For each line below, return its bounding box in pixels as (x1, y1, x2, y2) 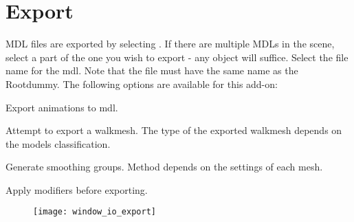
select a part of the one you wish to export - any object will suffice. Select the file (5, 49, 349, 64)
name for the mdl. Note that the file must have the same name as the (5, 63, 298, 78)
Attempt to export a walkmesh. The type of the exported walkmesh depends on (5, 123, 342, 137)
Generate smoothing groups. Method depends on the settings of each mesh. (5, 159, 323, 174)
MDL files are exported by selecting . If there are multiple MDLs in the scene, (5, 36, 335, 51)
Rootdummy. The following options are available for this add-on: (5, 76, 278, 91)
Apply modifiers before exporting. (5, 182, 148, 197)
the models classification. (5, 136, 111, 151)
